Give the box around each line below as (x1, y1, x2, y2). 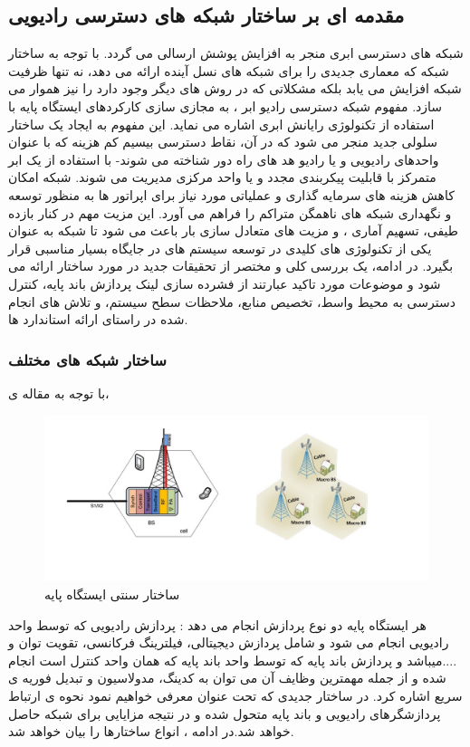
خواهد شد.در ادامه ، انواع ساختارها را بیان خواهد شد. (8, 722, 294, 741)
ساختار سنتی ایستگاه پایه (44, 584, 180, 603)
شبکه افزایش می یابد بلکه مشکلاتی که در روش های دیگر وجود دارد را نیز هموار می (8, 79, 462, 98)
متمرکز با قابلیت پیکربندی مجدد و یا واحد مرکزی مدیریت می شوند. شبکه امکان (8, 168, 436, 187)
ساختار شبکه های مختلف (8, 348, 167, 370)
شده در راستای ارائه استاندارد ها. (8, 310, 188, 329)
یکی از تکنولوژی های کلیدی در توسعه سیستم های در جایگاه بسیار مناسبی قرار (8, 238, 432, 257)
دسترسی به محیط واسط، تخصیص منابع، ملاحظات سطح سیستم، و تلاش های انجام (8, 292, 456, 311)
